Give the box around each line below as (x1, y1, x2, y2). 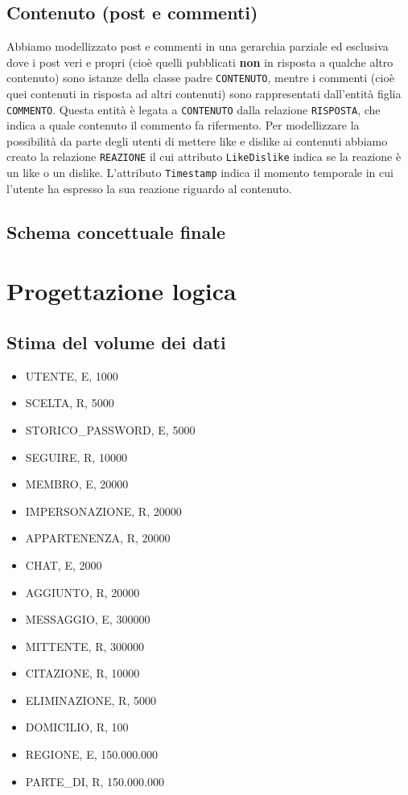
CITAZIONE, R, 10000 (25, 665, 140, 682)
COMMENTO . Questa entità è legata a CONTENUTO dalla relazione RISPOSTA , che (6, 101, 381, 117)
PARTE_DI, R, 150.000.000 (25, 772, 164, 789)
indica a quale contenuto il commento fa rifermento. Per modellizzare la (6, 117, 360, 134)
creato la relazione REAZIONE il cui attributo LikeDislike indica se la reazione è (6, 148, 402, 165)
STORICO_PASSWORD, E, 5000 (25, 421, 196, 438)
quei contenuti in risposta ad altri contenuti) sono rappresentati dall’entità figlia (6, 85, 402, 102)
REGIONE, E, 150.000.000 (25, 746, 159, 763)
